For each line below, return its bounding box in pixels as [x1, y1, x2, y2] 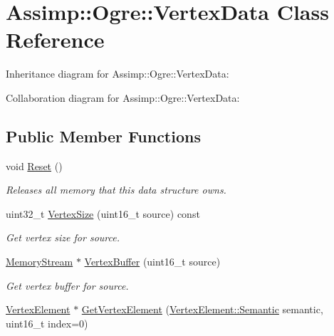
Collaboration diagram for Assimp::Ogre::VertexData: [6, 90, 240, 105]
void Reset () [6, 158, 63, 173]
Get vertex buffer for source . [6, 278, 129, 293]
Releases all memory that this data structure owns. [6, 182, 226, 197]
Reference [6, 25, 105, 54]
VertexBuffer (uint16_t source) [84, 254, 221, 269]
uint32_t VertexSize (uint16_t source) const [6, 206, 200, 221]
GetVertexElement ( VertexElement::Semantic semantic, [81, 302, 323, 317]
